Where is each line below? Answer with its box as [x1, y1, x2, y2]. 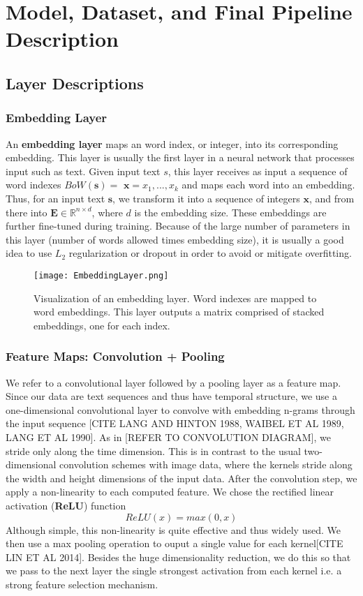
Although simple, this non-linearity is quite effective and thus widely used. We [6, 522, 341, 537]
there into [6, 204, 47, 219]
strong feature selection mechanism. [6, 576, 158, 591]
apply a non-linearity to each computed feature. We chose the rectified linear [6, 484, 334, 499]
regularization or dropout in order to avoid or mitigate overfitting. [68, 246, 352, 260]
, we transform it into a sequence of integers [112, 191, 300, 205]
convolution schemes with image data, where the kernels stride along [59, 457, 353, 472]
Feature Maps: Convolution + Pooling [6, 348, 225, 365]
